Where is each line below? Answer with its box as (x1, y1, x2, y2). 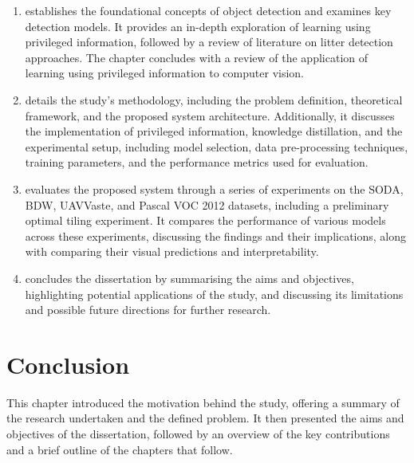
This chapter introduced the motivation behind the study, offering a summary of (6, 394, 400, 410)
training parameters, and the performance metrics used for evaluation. (25, 154, 369, 171)
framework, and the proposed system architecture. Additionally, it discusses (25, 107, 395, 124)
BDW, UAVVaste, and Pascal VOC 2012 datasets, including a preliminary (25, 196, 389, 213)
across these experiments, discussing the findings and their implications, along (25, 227, 406, 244)
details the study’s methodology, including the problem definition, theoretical (25, 91, 403, 108)
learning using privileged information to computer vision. (25, 65, 304, 81)
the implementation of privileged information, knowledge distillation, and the (25, 123, 403, 139)
